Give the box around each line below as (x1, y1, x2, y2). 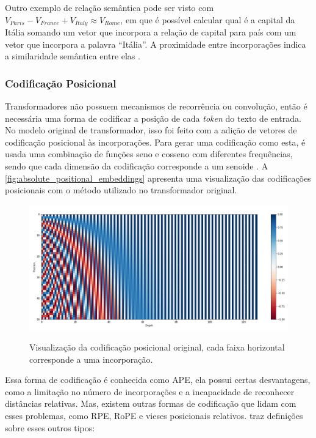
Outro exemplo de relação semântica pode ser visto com (5, 1, 214, 13)
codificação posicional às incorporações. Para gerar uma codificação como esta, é (5, 135, 306, 148)
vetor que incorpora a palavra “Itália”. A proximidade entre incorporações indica (5, 37, 306, 50)
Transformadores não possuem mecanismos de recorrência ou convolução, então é (5, 100, 307, 113)
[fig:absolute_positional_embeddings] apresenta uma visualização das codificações (5, 171, 311, 184)
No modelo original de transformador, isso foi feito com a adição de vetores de (5, 124, 297, 136)
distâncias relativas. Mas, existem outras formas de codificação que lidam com (5, 397, 296, 410)
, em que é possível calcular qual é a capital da (120, 13, 295, 26)
